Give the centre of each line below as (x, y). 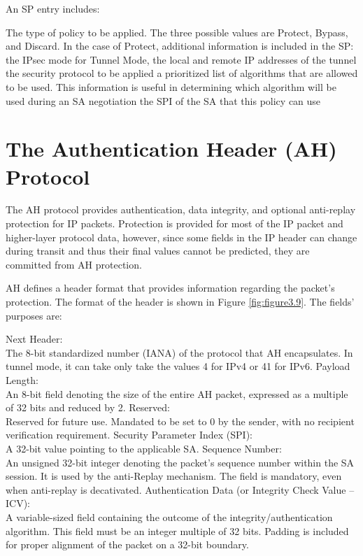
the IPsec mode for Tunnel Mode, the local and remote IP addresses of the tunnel (181, 59)
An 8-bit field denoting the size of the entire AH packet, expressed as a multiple (177, 393)
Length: (22, 380)
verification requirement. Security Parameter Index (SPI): (129, 435)
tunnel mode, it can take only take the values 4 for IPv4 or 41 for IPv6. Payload (178, 366)
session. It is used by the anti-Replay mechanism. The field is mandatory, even (174, 476)
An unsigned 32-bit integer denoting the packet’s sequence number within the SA (180, 462)
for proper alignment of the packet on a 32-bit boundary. (127, 544)
